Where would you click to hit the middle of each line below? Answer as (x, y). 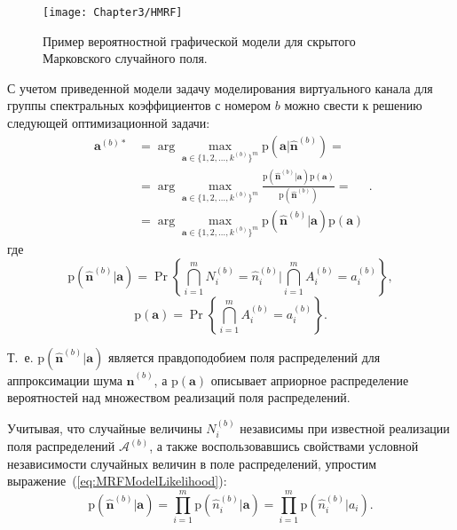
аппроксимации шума (65, 380)
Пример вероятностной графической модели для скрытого (199, 40)
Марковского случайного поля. (125, 58)
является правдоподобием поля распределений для (244, 357)
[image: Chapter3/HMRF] (113, 12)
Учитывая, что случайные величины (105, 427)
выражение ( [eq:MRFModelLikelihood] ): (117, 481)
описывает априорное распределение (310, 380)
